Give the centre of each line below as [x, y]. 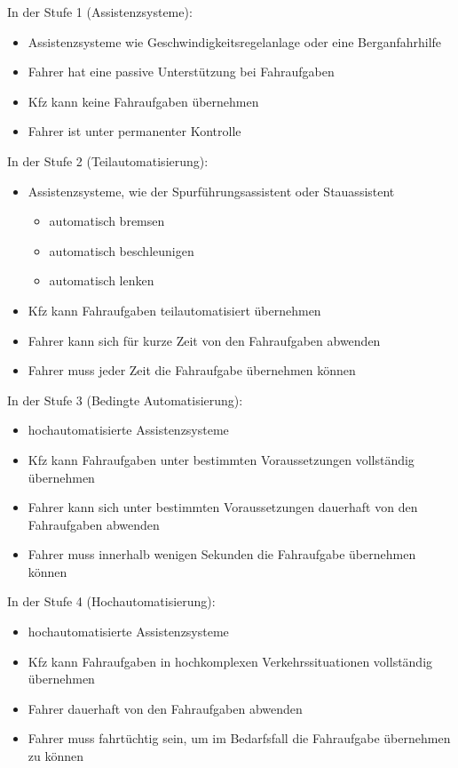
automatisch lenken [102, 280]
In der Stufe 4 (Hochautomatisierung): [111, 601]
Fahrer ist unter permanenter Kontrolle [134, 131]
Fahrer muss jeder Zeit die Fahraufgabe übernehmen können [192, 370]
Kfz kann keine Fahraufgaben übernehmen [143, 101]
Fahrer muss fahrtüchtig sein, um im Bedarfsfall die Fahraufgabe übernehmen [239, 738]
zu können [56, 756]
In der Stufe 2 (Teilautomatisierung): [108, 160]
